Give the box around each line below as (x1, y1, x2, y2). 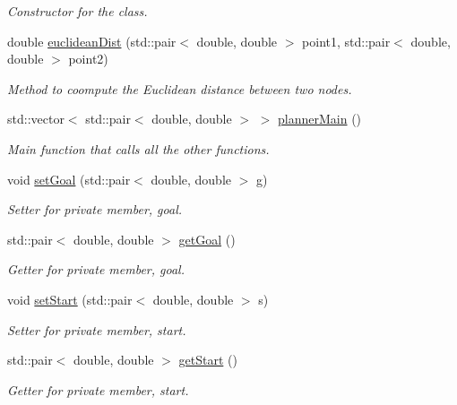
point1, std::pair (302, 31, 391, 50)
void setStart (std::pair (7, 289, 133, 308)
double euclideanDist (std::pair (7, 31, 177, 50)
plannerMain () (278, 109, 362, 128)
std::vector (7, 109, 65, 128)
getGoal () (178, 229, 236, 248)
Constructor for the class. (7, 2, 148, 20)
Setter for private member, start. (7, 320, 186, 339)
